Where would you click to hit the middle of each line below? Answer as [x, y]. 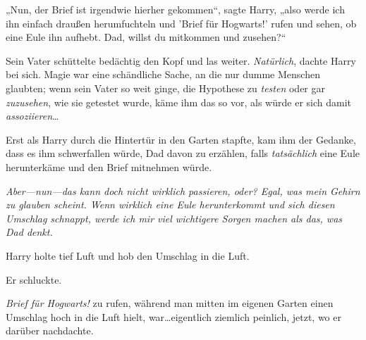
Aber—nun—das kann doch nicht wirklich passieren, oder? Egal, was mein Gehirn [183, 190]
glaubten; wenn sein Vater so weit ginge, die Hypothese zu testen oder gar [166, 88]
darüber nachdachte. [50, 330]
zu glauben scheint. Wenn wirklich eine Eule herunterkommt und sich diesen [170, 204]
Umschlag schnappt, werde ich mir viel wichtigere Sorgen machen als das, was [174, 218]
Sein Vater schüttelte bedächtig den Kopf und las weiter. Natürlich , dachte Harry [181, 60]
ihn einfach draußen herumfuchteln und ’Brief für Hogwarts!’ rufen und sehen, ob [181, 23]
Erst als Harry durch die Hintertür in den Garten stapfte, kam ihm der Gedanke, [181, 139]
